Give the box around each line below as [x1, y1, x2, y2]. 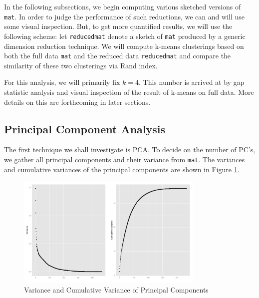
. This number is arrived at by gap [138, 77, 245, 87]
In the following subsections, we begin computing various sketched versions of [4, 1, 241, 11]
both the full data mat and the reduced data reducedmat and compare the [4, 50, 231, 61]
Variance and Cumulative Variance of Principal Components [24, 285, 209, 295]
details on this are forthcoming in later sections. [4, 96, 151, 107]
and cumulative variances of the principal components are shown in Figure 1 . [4, 164, 240, 174]
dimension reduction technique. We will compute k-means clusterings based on [4, 40, 244, 51]
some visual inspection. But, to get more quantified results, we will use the [4, 21, 233, 31]
